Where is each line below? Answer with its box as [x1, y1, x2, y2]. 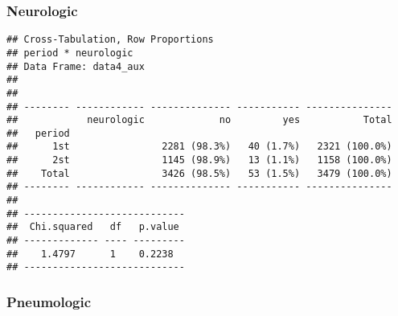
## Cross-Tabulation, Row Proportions [6, 34, 214, 46]
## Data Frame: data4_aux [6, 60, 145, 72]
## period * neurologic [6, 47, 133, 59]
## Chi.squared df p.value [6, 221, 179, 233]
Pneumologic [6, 291, 92, 311]
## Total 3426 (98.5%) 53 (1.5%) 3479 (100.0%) [6, 167, 392, 179]
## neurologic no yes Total [6, 114, 392, 126]
